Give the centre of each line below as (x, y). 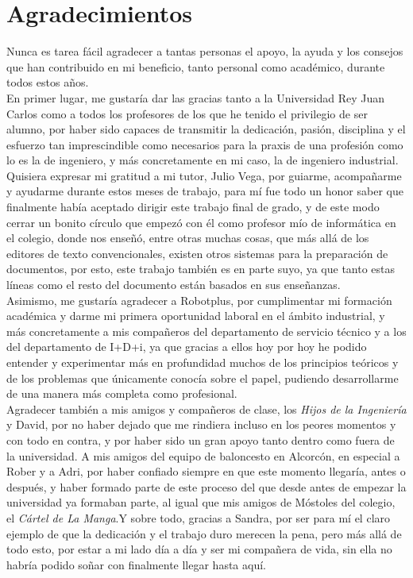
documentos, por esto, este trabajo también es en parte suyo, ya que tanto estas (201, 269)
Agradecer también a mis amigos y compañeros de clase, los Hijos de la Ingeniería (206, 408)
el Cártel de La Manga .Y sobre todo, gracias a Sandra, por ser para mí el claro (199, 517)
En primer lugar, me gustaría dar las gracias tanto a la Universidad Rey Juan (196, 97)
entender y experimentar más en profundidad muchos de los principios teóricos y (203, 362)
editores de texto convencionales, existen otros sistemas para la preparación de (197, 253)
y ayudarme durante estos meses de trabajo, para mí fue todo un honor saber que (205, 191)
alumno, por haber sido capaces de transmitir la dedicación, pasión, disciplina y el (206, 129)
